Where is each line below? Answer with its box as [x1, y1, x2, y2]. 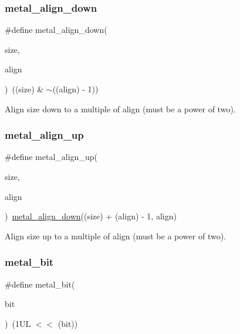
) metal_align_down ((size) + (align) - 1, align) [5, 210, 177, 222]
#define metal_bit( [5, 278, 75, 290]
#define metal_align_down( [5, 24, 107, 36]
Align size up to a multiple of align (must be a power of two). [5, 229, 227, 242]
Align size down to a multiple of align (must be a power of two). [5, 102, 236, 115]
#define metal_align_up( [5, 151, 97, 163]
